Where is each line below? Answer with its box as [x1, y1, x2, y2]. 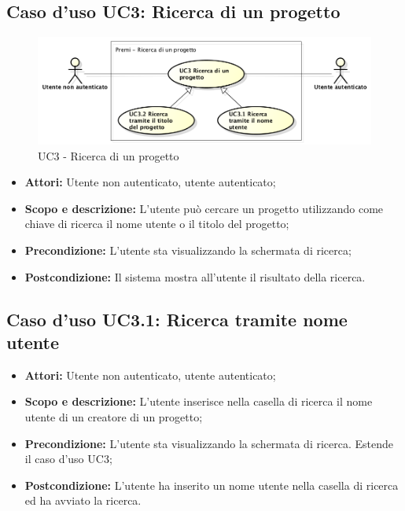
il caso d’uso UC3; [24, 450, 112, 467]
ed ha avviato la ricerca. [24, 492, 142, 509]
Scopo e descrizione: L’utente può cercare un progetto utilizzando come [24, 200, 384, 216]
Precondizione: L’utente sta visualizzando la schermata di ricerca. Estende [24, 435, 394, 451]
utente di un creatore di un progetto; [24, 408, 203, 425]
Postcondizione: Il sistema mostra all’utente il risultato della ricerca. [24, 268, 366, 285]
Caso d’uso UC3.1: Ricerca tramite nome [6, 307, 348, 331]
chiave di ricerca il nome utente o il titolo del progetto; [24, 215, 289, 232]
